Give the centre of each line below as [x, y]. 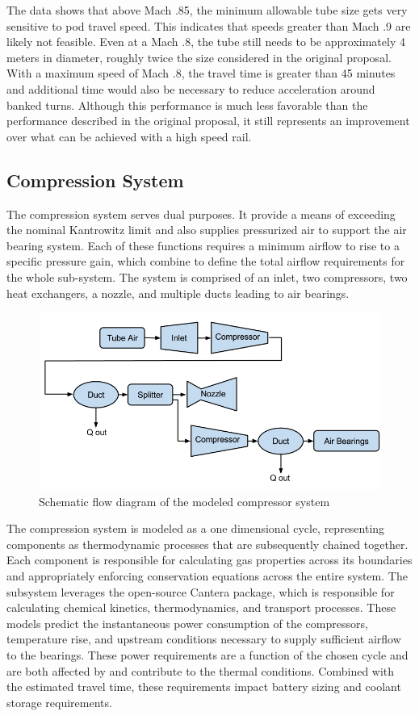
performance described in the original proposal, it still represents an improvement [208, 121]
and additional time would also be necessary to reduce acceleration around [191, 88]
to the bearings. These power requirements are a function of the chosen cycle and [207, 654]
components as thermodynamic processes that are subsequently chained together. [207, 544]
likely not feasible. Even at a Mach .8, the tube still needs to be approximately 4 [206, 42]
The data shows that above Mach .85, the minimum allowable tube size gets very [207, 10]
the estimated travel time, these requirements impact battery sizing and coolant [204, 687]
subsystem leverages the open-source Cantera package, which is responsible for [201, 591]
